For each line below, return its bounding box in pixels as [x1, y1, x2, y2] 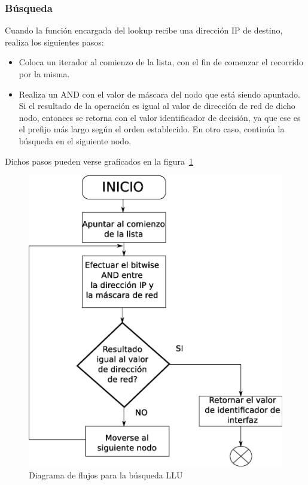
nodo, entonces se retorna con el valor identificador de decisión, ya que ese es [19, 111, 301, 123]
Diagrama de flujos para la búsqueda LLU [29, 468, 183, 481]
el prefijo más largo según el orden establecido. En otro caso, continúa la [19, 123, 285, 135]
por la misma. [19, 68, 70, 80]
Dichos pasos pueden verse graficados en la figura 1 [5, 154, 193, 167]
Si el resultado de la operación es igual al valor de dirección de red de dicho [19, 99, 295, 112]
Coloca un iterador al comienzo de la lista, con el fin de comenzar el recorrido [19, 56, 303, 68]
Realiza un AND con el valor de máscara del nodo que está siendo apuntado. [19, 87, 300, 100]
